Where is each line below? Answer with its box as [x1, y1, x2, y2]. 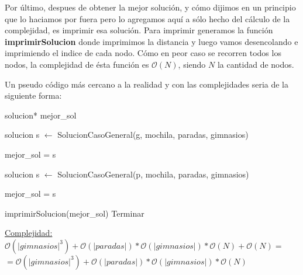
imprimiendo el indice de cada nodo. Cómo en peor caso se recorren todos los [5, 47, 281, 59]
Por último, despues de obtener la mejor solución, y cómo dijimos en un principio [5, 1, 296, 13]
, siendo [178, 58, 206, 70]
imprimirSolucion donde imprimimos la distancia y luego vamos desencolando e [5, 35, 298, 47]
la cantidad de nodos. [217, 58, 294, 70]
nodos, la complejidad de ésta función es [5, 58, 149, 70]
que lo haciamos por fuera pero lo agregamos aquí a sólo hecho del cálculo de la [5, 12, 290, 25]
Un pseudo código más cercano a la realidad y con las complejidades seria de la [5, 78, 289, 90]
